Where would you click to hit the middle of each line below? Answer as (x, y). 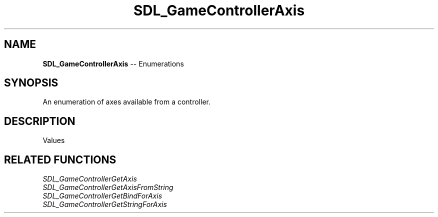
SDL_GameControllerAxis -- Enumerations (113, 63)
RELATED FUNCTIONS (60, 159)
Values (54, 140)
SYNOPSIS (31, 83)
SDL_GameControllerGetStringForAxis (105, 204)
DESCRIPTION (40, 121)
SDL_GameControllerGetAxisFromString (108, 187)
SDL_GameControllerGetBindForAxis (102, 196)
